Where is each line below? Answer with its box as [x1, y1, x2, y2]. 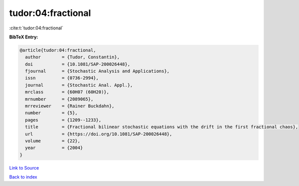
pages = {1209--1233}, [25, 117, 102, 123]
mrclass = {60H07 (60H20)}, [25, 89, 110, 95]
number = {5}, [25, 110, 78, 116]
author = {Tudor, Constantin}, [25, 54, 120, 60]
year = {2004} [25, 145, 83, 151]
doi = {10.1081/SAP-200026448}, [25, 61, 131, 67]
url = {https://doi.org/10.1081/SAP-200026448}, [25, 131, 172, 137]
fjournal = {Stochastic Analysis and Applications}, [25, 68, 170, 74]
